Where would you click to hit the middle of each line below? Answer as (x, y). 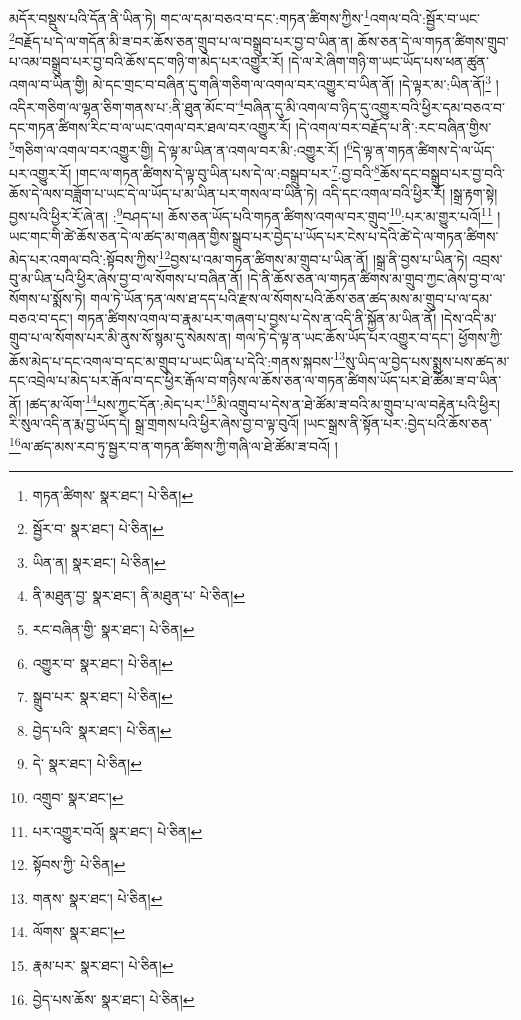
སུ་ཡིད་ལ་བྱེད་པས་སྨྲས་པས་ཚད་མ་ (427, 360)
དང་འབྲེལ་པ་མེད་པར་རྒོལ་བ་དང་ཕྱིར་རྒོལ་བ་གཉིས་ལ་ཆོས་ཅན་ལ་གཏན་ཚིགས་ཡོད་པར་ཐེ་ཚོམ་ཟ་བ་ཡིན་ (255, 380)
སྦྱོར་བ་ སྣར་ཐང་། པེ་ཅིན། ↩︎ (98, 528)
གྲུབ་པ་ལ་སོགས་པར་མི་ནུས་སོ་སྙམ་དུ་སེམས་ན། (120, 337)
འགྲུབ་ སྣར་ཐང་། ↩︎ (78, 797)
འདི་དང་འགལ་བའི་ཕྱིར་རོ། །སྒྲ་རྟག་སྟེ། (410, 192)
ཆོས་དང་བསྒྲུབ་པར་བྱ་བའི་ (442, 173)
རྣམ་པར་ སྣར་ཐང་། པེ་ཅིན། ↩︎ (103, 965)
